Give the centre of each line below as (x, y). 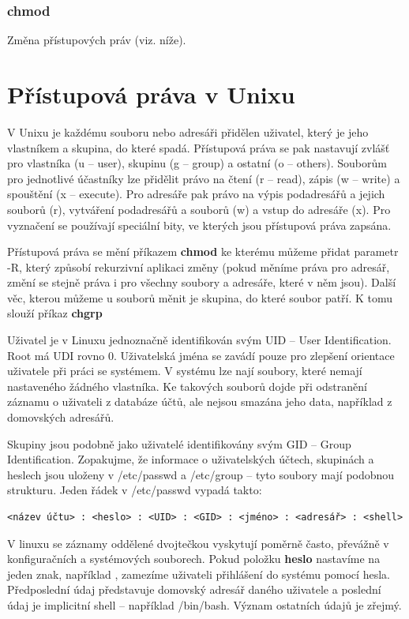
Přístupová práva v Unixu (151, 94)
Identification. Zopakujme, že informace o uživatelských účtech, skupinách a (191, 459)
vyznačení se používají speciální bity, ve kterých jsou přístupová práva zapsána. (199, 225)
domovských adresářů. (61, 417)
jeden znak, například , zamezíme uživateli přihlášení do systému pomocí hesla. (199, 574)
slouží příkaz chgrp (55, 313)
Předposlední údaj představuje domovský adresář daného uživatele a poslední (194, 589)
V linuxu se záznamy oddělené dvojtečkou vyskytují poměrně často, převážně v (198, 543)
